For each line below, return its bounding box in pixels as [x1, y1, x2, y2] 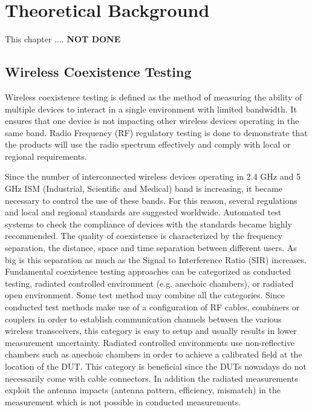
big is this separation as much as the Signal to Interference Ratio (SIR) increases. [5, 253, 307, 266]
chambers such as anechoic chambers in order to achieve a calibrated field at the [5, 348, 302, 361]
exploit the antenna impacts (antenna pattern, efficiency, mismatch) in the [5, 384, 281, 396]
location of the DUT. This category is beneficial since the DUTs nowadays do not [5, 359, 307, 372]
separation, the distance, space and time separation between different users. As [5, 241, 297, 254]
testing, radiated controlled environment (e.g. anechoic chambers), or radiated [5, 276, 294, 289]
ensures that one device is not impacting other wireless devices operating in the [5, 114, 299, 127]
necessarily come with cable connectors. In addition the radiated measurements [5, 371, 298, 384]
